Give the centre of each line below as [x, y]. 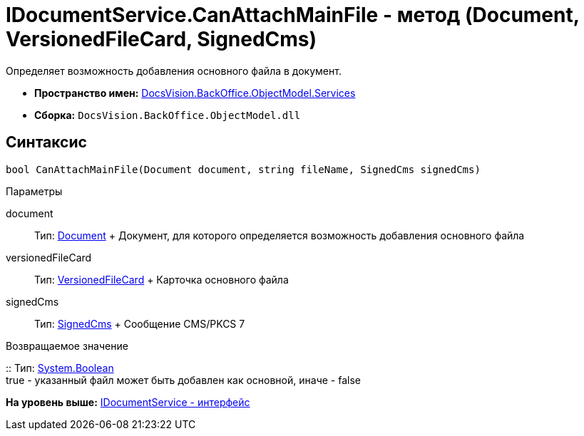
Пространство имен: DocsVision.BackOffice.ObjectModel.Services [195, 93]
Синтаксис [46, 142]
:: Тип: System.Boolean [60, 368]
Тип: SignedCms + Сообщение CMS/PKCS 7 [140, 323]
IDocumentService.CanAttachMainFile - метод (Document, [293, 15]
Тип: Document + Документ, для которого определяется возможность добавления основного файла [280, 235]
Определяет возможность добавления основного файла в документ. [174, 71]
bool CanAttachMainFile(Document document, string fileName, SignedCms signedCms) [243, 169]
